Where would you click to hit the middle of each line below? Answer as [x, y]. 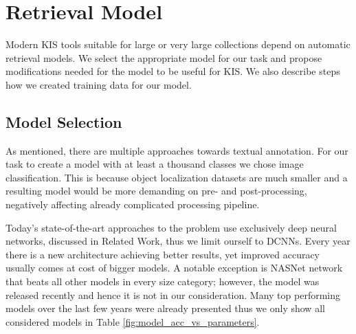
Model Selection [64, 121]
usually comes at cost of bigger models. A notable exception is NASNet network [174, 268]
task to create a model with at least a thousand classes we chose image [155, 164]
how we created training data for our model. [99, 84]
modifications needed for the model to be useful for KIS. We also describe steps [173, 71]
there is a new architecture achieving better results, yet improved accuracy [163, 254]
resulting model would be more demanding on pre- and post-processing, [156, 191]
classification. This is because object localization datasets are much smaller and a [177, 177]
